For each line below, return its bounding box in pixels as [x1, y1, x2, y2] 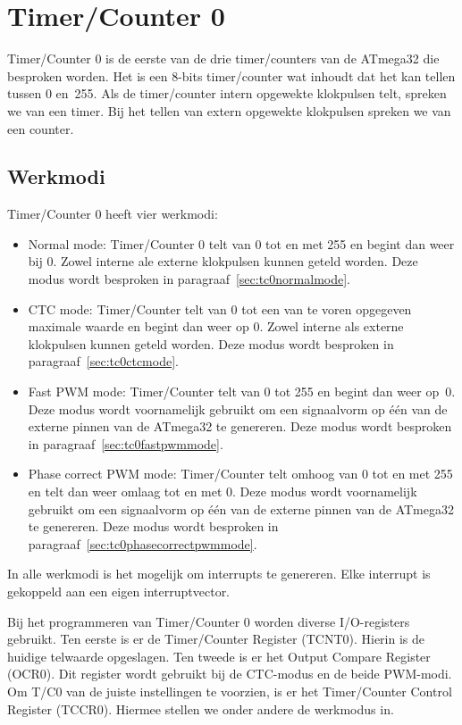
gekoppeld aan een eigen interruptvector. [7, 581, 231, 600]
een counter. [7, 119, 74, 137]
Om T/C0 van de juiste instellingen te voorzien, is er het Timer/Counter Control [7, 681, 452, 700]
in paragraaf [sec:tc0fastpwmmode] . [28, 434, 223, 453]
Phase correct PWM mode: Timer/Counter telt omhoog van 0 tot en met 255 [28, 464, 453, 483]
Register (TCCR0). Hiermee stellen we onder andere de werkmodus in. [7, 699, 394, 718]
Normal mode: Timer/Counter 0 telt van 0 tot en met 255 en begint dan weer [28, 234, 455, 253]
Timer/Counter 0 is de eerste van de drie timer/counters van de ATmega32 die [7, 49, 440, 68]
